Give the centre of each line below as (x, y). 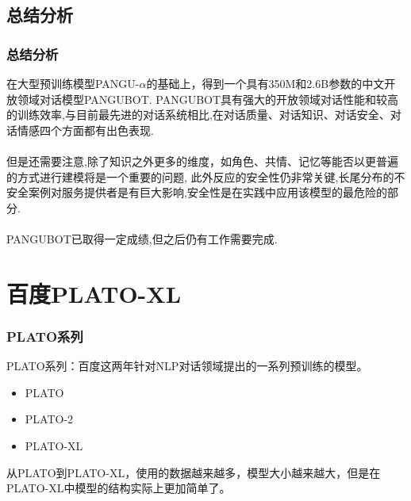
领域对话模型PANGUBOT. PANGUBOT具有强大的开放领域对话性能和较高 (208, 99)
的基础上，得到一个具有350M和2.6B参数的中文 (265, 83)
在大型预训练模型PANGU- (73, 83)
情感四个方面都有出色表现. (85, 130)
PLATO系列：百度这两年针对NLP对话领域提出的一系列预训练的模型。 (187, 366)
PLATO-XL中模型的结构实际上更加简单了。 (119, 488)
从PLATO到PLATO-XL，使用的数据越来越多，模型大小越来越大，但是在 (194, 472)
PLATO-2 (49, 419)
